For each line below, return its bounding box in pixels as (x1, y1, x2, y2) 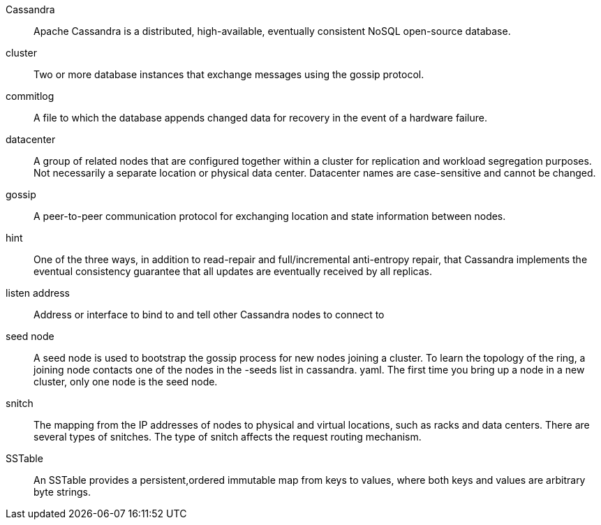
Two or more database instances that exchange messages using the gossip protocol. (34, 68, 424, 80)
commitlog (6, 90, 54, 102)
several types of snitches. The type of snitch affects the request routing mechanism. (34, 431, 422, 443)
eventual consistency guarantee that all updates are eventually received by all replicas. (34, 265, 433, 277)
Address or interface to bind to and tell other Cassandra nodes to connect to (34, 309, 385, 320)
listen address (6, 287, 70, 299)
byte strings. (34, 486, 91, 498)
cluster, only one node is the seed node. (34, 376, 218, 387)
